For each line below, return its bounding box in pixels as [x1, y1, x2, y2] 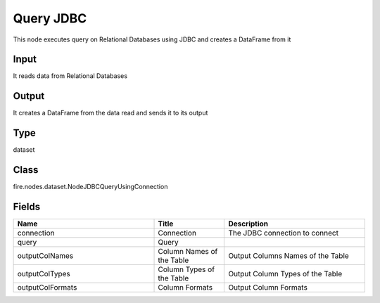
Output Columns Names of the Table [228, 251, 350, 261]
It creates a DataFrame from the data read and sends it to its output [13, 109, 208, 117]
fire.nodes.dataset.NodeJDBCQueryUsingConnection [13, 183, 168, 191]
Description [228, 219, 269, 228]
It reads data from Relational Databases [13, 72, 128, 80]
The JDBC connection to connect [228, 228, 339, 238]
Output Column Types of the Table [228, 269, 343, 279]
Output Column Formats [228, 283, 308, 292]
